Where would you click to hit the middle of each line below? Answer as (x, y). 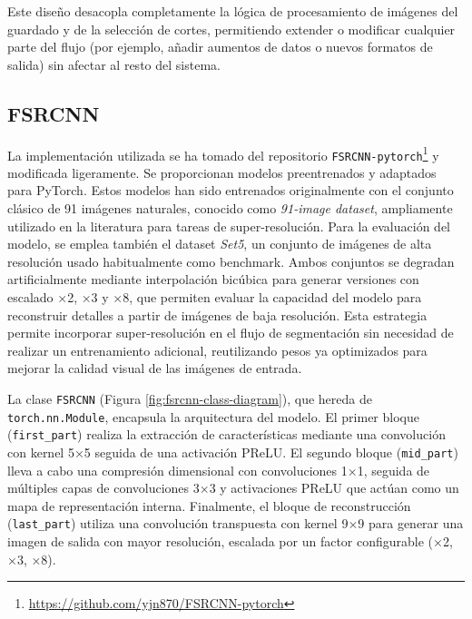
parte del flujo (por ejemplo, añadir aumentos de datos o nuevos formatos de (220, 47)
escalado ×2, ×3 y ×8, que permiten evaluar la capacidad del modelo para (215, 297)
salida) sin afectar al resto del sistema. (114, 64)
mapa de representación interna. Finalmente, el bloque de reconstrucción (209, 505)
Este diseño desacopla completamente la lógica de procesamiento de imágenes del (233, 11)
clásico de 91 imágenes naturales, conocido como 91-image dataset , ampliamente (230, 208)
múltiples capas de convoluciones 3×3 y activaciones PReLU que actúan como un (233, 488)
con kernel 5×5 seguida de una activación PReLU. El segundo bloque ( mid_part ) (233, 452)
